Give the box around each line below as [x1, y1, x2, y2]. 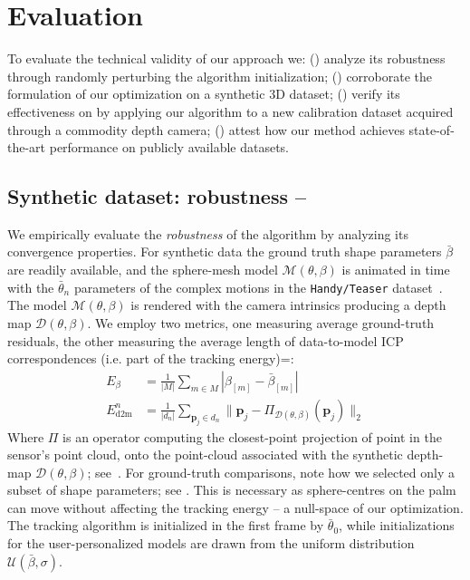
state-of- [408, 120, 455, 139]
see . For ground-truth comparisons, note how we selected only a [95, 462, 456, 481]
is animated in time [341, 260, 450, 279]
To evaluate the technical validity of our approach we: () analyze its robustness [7, 49, 446, 68]
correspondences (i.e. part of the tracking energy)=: [7, 349, 294, 368]
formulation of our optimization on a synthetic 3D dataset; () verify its [7, 84, 400, 103]
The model [7, 295, 67, 314]
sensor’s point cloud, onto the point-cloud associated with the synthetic [7, 445, 403, 464]
